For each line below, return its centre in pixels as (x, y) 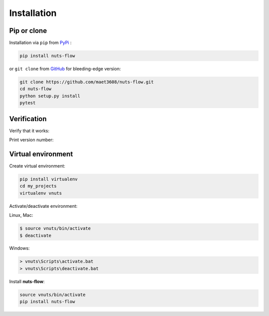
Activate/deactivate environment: (43, 206)
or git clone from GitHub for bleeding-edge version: (65, 69)
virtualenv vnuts (41, 193)
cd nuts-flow (36, 89)
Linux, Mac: (21, 215)
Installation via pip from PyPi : (40, 43)
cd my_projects (38, 186)
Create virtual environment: (37, 166)
